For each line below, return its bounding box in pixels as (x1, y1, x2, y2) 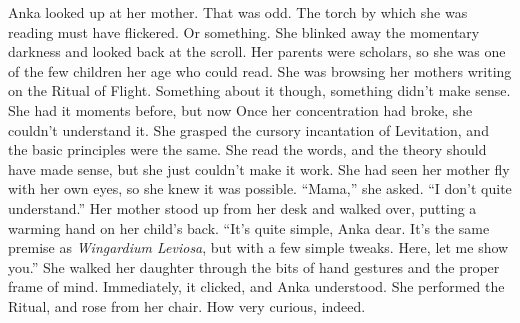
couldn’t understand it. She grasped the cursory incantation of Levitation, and (8, 119, 489, 140)
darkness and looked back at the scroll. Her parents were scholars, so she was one (8, 41, 506, 62)
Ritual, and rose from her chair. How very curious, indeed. (8, 295, 366, 316)
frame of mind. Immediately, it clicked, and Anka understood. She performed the (8, 276, 505, 297)
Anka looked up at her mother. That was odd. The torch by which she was (8, 2, 468, 22)
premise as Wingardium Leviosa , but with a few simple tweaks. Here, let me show (8, 237, 509, 258)
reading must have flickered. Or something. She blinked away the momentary (8, 21, 480, 42)
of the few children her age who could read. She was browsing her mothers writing (8, 60, 512, 81)
